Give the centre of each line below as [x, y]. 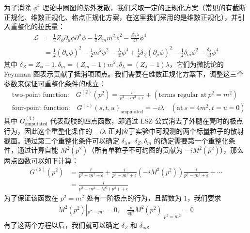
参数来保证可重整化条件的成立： [55, 83]
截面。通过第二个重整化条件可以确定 [62, 140]
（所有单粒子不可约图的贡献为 [135, 150]
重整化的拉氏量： [38, 26]
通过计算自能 [38, 150]
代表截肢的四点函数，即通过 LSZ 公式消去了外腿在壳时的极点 [147, 120]
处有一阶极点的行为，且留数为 [134, 198]
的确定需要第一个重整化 [191, 140]
